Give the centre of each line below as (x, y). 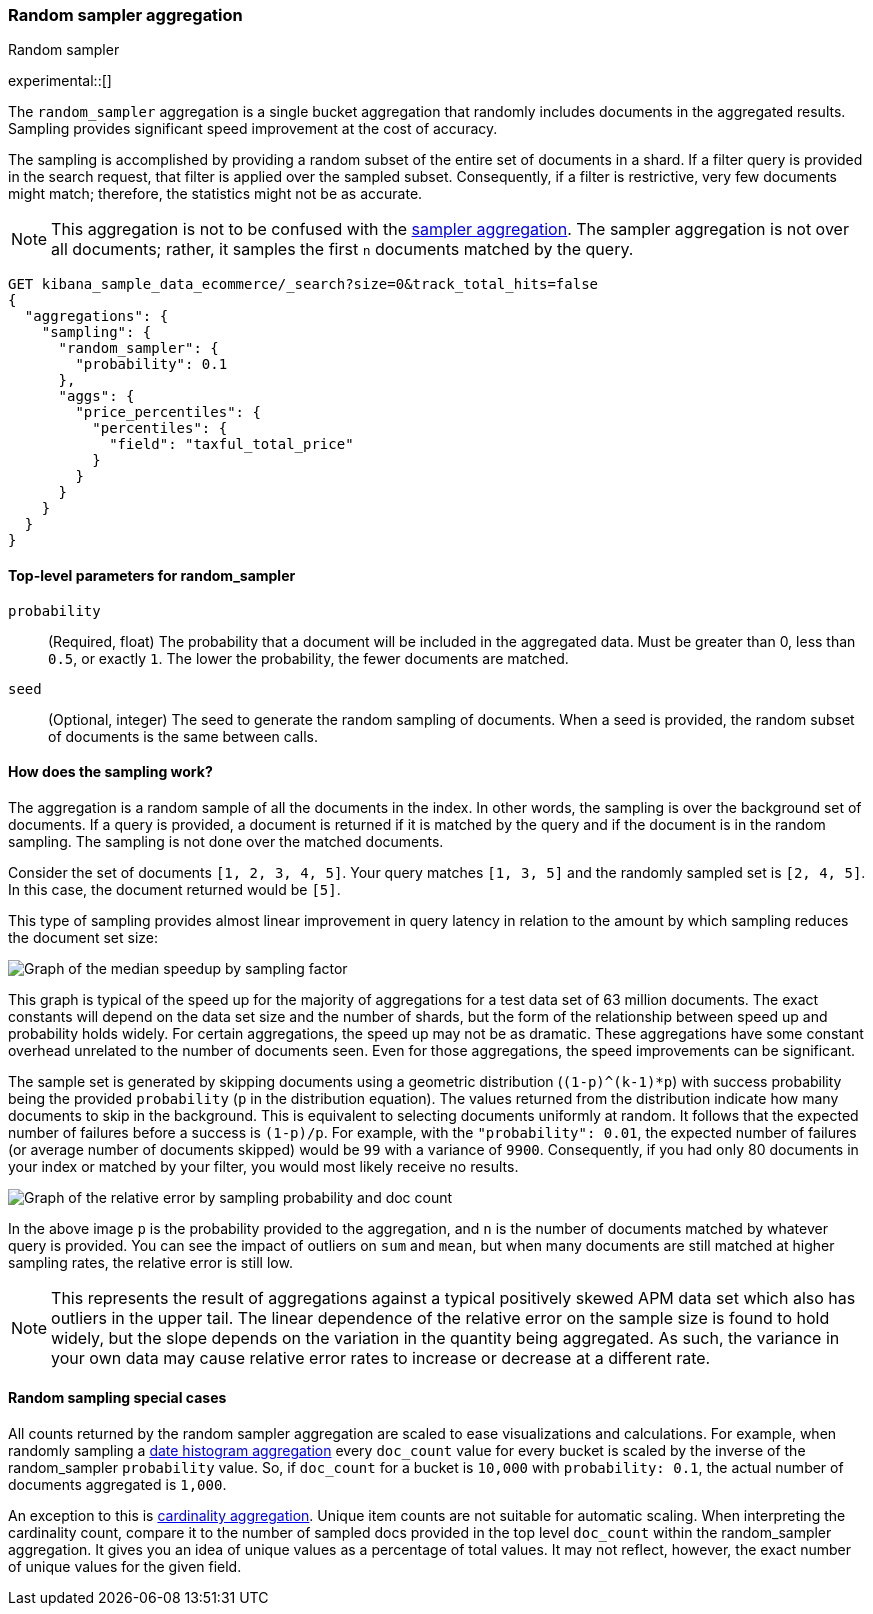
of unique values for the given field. (125, 1567)
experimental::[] (60, 81)
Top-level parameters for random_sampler (152, 575)
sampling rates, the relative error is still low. (150, 1262)
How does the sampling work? (110, 772)
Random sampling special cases (117, 1398)
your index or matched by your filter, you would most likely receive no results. (263, 1166)
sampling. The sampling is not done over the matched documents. (226, 841)
